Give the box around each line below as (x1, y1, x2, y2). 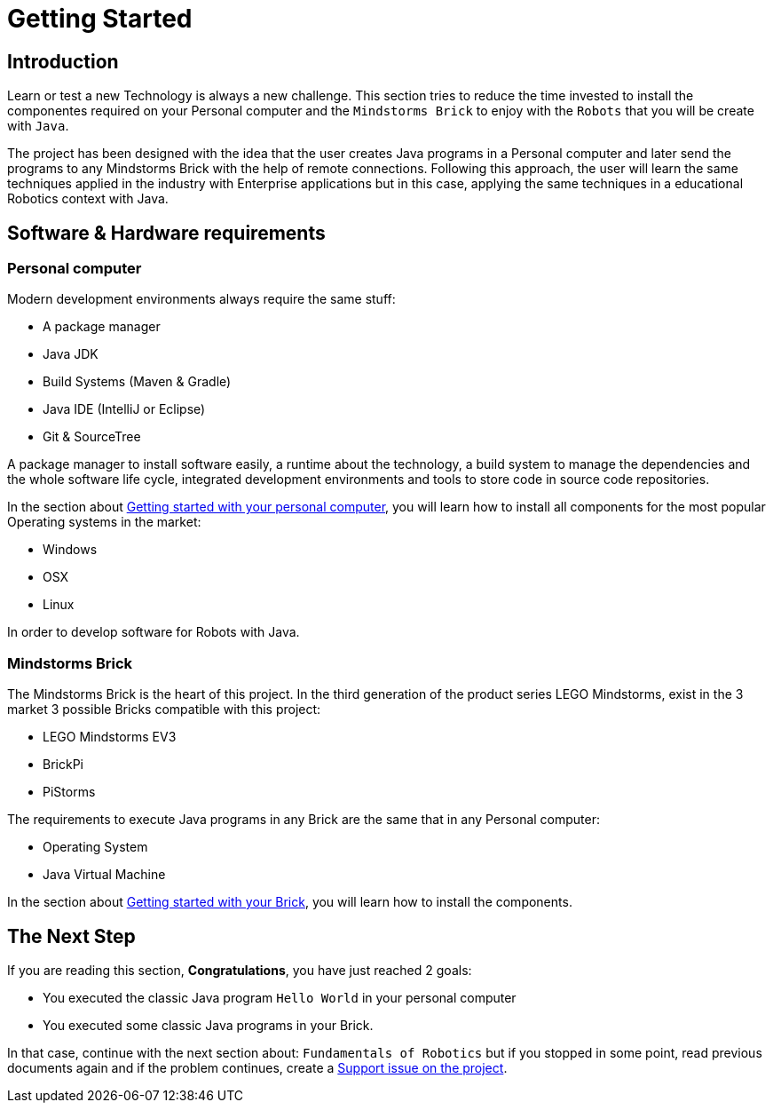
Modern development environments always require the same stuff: (7, 291, 396, 307)
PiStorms (43, 784, 96, 800)
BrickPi (43, 757, 83, 773)
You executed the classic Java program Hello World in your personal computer (43, 989, 517, 1005)
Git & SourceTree (43, 429, 141, 445)
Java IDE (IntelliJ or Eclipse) (43, 401, 206, 417)
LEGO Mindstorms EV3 (43, 729, 177, 745)
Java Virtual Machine (43, 867, 166, 883)
